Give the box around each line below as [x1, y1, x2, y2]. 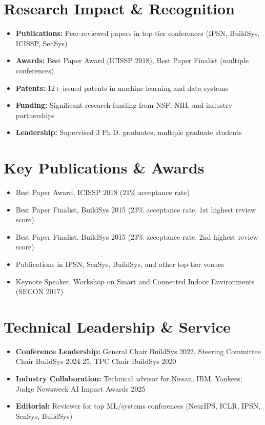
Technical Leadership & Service [4, 316, 231, 337]
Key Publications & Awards [4, 157, 205, 178]
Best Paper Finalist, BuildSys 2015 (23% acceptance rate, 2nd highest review [15, 231, 258, 242]
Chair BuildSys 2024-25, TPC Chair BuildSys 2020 [15, 356, 176, 366]
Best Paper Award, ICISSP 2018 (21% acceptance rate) [15, 187, 190, 197]
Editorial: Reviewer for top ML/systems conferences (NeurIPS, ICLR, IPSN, [15, 400, 261, 411]
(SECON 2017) [15, 286, 64, 297]
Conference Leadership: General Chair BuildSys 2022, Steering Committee [15, 345, 261, 356]
